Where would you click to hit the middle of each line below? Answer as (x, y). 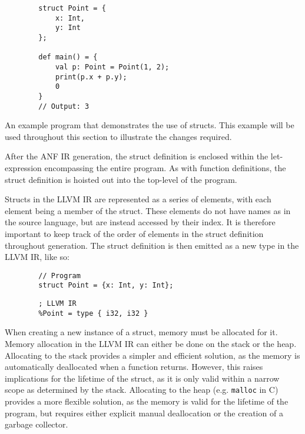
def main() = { (68, 57)
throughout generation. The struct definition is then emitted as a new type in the (152, 245)
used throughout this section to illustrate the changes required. (118, 136)
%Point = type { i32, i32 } (93, 313)
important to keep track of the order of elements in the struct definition (134, 233)
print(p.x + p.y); (91, 77)
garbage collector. (37, 424)
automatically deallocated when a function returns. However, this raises (134, 367)
